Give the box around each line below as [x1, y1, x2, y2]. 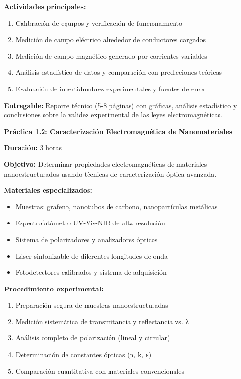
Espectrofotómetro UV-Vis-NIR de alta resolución [15, 218, 165, 228]
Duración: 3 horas [4, 142, 62, 153]
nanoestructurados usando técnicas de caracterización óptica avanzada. [4, 168, 217, 178]
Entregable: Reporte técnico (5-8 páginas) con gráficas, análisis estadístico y [4, 100, 237, 110]
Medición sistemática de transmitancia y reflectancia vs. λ [15, 316, 189, 326]
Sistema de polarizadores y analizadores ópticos [15, 234, 158, 244]
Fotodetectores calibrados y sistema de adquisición [15, 267, 167, 277]
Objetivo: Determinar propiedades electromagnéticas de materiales [4, 158, 207, 169]
